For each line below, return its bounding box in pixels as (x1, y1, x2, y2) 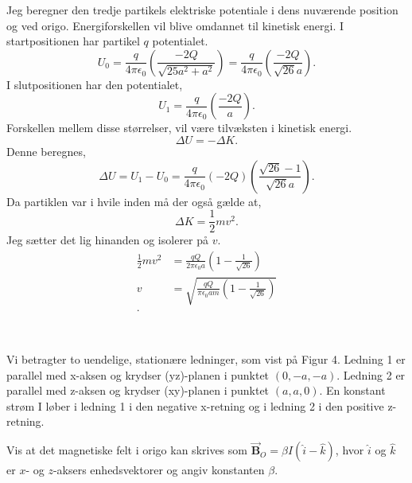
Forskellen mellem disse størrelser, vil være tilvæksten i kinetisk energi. (6, 119, 352, 136)
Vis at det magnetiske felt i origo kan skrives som (6, 442, 247, 458)
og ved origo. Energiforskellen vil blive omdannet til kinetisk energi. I (6, 17, 344, 33)
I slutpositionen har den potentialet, (6, 76, 183, 92)
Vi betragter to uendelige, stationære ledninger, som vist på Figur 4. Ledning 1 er (6, 351, 406, 368)
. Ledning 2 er (336, 366, 406, 383)
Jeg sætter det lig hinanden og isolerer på (6, 232, 209, 248)
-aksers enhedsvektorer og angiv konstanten (52, 462, 265, 478)
